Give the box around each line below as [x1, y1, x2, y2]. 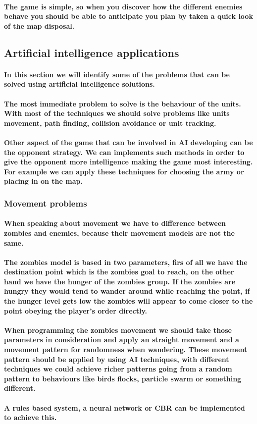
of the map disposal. [4, 20, 75, 31]
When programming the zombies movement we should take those [4, 324, 232, 335]
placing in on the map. [4, 176, 83, 186]
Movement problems [4, 197, 87, 209]
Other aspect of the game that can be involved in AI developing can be [4, 137, 253, 147]
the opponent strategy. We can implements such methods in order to [4, 147, 245, 157]
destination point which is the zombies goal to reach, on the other [4, 266, 234, 277]
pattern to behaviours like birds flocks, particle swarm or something [4, 373, 242, 383]
